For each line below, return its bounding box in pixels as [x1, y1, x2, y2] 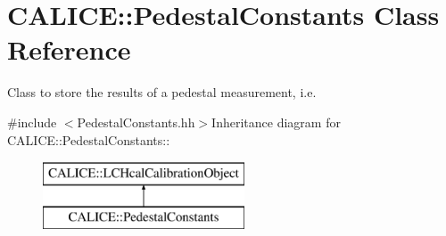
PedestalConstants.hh [77, 112, 195, 131]
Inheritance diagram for [211, 112, 341, 131]
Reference [7, 31, 131, 68]
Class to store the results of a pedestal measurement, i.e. [7, 83, 317, 102]
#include [7, 112, 57, 131]
